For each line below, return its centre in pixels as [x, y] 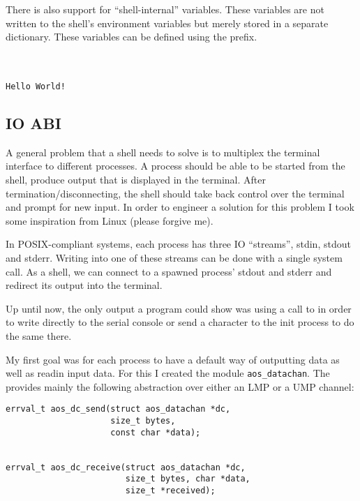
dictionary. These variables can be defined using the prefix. [132, 37]
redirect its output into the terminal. [84, 285]
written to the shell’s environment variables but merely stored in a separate [167, 23]
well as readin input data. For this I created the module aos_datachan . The [168, 373]
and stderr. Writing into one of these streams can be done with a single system [174, 257]
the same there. [39, 335]
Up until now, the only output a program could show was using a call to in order [179, 308]
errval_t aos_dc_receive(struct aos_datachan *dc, [126, 467]
